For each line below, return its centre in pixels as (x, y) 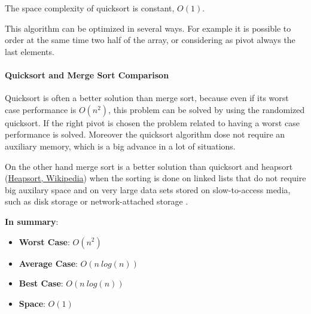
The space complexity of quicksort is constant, (90, 8)
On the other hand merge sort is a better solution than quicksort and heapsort (149, 166)
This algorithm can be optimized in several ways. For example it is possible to (148, 28)
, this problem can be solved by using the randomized (207, 109)
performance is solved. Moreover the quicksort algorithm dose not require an (145, 134)
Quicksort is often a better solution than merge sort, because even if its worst (147, 98)
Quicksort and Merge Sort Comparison (87, 74)
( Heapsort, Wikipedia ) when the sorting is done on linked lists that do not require (155, 178)
